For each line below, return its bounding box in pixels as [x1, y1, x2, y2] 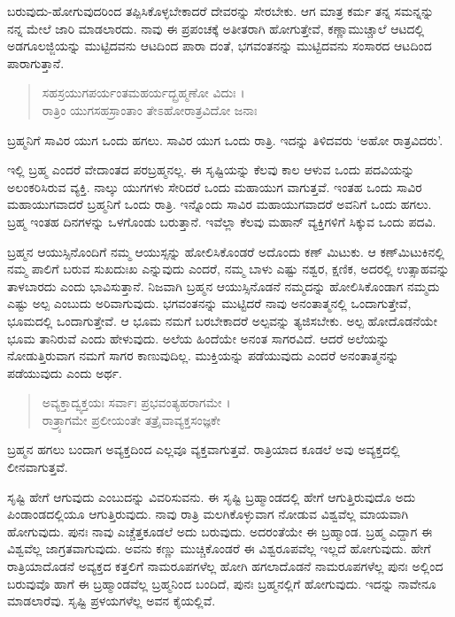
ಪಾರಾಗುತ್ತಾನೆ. [7, 53, 65, 72]
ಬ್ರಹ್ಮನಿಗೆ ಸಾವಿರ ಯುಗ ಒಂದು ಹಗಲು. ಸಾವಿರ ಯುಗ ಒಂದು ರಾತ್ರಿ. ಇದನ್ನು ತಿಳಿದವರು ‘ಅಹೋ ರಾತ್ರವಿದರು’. [7, 130, 443, 149]
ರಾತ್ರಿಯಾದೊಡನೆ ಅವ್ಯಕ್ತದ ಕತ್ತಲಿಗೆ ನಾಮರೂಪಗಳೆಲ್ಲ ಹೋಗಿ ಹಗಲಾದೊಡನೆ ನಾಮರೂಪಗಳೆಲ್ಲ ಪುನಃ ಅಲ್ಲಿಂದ [7, 557, 443, 575]
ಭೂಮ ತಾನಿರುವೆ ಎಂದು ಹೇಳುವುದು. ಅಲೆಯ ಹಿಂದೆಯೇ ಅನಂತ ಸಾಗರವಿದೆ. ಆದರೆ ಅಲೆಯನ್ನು [7, 328, 389, 347]
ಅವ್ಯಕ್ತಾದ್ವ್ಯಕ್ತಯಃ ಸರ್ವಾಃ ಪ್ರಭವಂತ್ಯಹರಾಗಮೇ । [42, 393, 231, 412]
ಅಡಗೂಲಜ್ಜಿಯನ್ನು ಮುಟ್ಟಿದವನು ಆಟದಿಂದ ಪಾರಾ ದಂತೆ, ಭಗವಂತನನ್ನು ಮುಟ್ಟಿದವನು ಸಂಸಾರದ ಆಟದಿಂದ [7, 36, 432, 55]
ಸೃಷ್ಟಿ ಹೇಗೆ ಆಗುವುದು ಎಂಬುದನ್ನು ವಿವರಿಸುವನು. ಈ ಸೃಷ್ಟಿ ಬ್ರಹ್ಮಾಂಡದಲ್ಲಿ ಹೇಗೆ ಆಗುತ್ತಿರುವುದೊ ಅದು [7, 487, 416, 505]
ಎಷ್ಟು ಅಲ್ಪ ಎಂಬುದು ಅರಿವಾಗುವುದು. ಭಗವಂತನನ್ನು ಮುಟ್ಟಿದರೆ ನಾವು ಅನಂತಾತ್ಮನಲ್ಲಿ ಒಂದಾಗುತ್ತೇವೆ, [7, 294, 412, 312]
